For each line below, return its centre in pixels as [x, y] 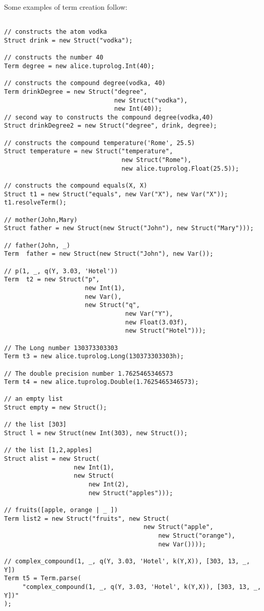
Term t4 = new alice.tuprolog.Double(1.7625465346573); [101, 382]
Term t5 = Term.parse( [43, 578]
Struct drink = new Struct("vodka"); [68, 40]
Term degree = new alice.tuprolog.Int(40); [79, 66]
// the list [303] [35, 425]
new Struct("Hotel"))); [166, 331]
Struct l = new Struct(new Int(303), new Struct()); [96, 433]
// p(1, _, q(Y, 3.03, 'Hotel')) [61, 271]
